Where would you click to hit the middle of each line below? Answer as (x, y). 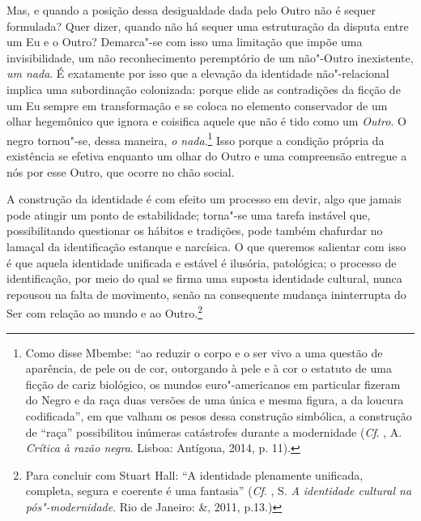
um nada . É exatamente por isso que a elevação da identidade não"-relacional (198, 73)
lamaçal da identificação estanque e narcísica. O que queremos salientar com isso (206, 246)
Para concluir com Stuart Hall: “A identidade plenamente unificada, (194, 474)
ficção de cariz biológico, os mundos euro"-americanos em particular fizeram (213, 384)
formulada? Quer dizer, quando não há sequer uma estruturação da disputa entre (208, 26)
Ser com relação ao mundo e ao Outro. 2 (104, 312)
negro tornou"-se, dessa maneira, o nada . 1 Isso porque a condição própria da (196, 139)
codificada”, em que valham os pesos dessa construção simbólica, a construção (219, 415)
